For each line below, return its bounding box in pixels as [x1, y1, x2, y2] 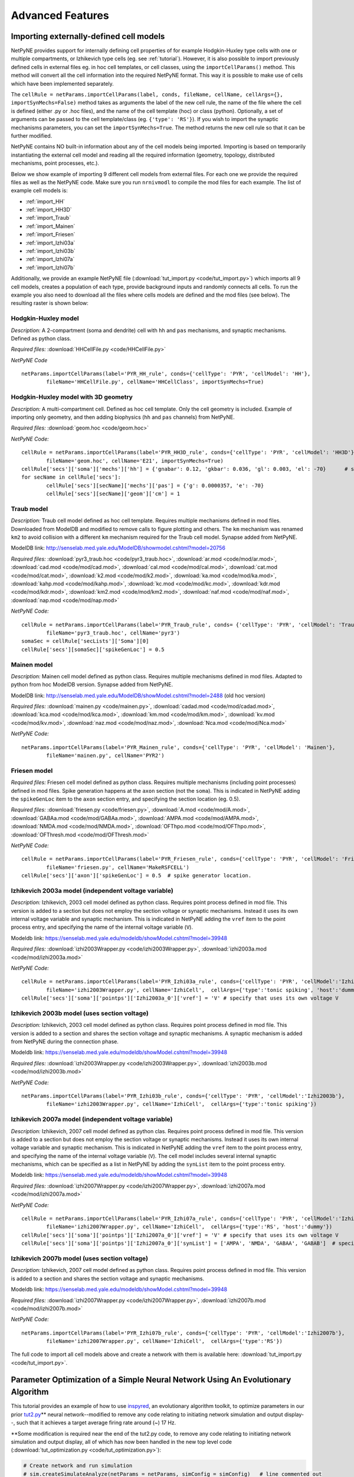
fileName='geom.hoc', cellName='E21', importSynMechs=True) [46, 457, 224, 464]
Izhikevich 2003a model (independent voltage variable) [11, 886, 173, 894]
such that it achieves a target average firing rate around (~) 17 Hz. [16, 1419, 176, 1426]
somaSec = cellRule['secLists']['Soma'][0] [21, 638, 149, 645]
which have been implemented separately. [11, 80, 114, 87]
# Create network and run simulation [23, 1462, 133, 1469]
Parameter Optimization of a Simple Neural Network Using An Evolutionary [11, 1374, 291, 1385]
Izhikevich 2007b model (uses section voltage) [11, 1254, 149, 1263]
